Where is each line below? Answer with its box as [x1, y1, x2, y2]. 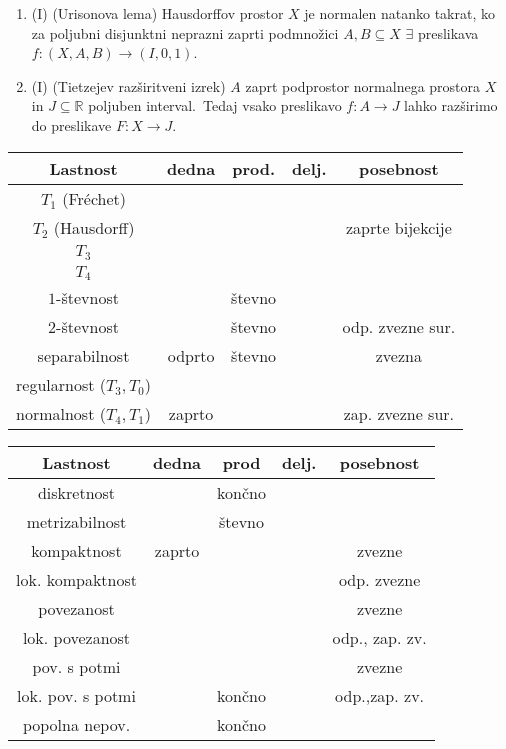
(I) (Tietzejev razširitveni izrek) [31, 75, 226, 96]
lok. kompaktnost [16, 568, 137, 592]
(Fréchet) [62, 186, 127, 210]
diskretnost [37, 481, 116, 505]
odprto [167, 344, 215, 368]
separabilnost [37, 344, 130, 368]
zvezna [375, 344, 422, 368]
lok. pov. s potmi [17, 684, 136, 708]
